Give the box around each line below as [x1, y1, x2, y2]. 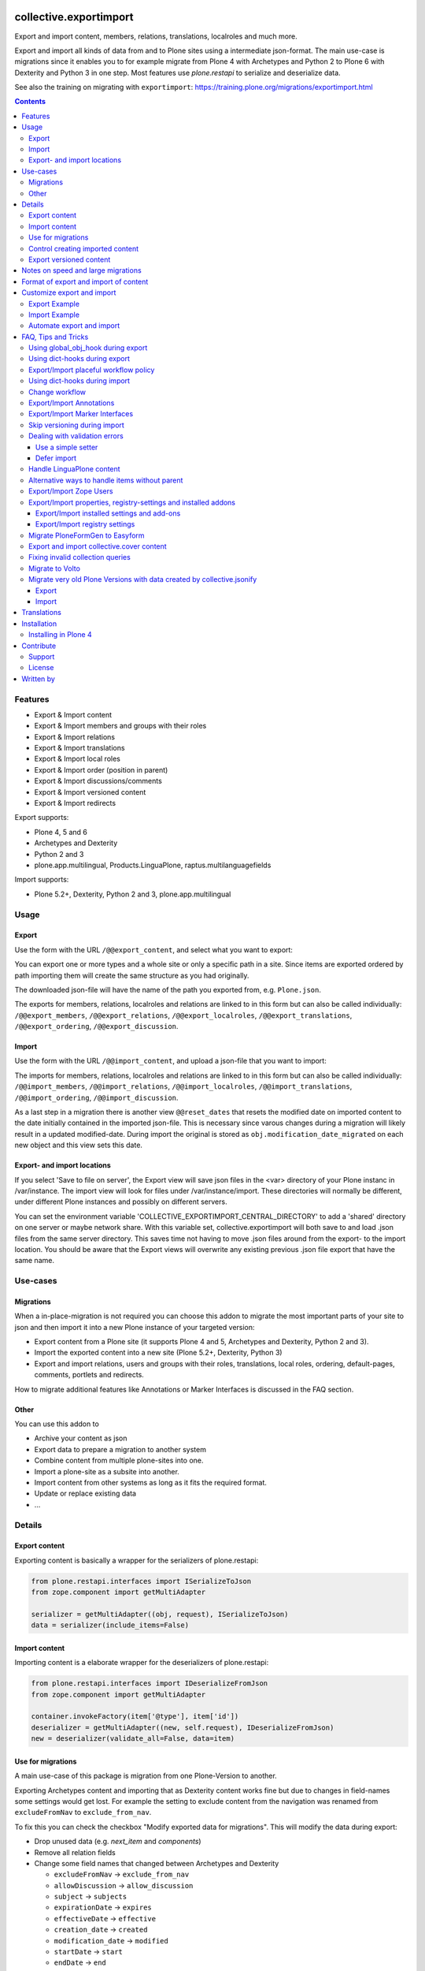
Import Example [28, 310, 80, 319]
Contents [14, 97, 46, 106]
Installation [21, 619, 57, 628]
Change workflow [28, 387, 87, 397]
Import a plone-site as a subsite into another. [34, 1466, 180, 1476]
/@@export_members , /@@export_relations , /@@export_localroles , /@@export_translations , [14, 1010, 353, 1020]
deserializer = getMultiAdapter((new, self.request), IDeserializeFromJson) [31, 1723, 334, 1732]
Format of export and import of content [21, 277, 149, 286]
